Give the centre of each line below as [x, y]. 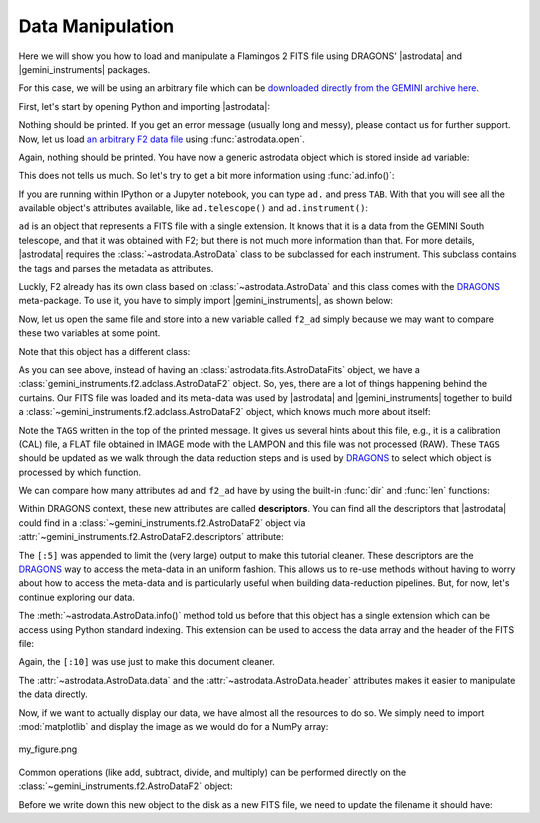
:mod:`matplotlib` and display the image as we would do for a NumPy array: [173, 726]
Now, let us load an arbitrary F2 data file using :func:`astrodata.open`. [161, 139]
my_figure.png [48, 749]
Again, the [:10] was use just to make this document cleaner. [146, 662]
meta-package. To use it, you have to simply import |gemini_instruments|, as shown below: [206, 301]
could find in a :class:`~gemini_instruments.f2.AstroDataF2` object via [162, 522]
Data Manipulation [96, 26]
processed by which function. [80, 472]
